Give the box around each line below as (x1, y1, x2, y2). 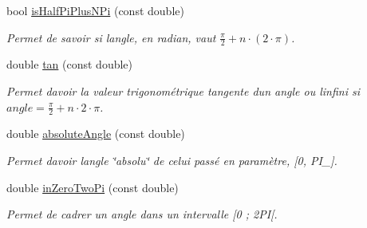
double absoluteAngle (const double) (6, 125, 185, 142)
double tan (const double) (6, 56, 132, 73)
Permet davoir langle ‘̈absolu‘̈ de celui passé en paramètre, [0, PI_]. (6, 152, 337, 169)
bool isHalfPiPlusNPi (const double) (6, 2, 184, 18)
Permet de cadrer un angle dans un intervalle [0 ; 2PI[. (6, 206, 278, 222)
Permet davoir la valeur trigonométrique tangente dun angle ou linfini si (6, 83, 361, 100)
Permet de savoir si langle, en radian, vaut (6, 29, 216, 45)
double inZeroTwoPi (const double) (6, 179, 179, 195)
